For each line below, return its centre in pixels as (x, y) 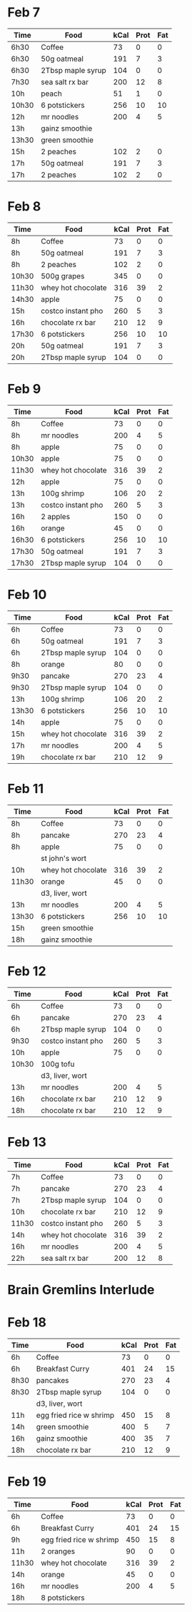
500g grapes (62, 276)
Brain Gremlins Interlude (81, 1290)
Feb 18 (27, 1322)
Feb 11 (26, 789)
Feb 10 (27, 595)
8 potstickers (63, 1598)
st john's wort (64, 858)
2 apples (55, 516)
